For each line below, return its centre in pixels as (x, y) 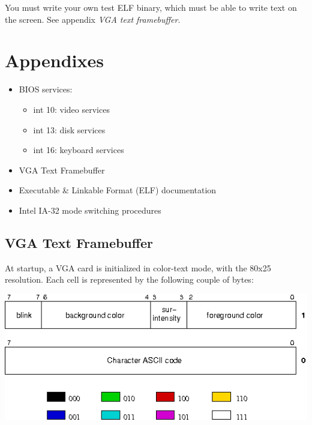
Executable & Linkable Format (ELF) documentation (118, 190)
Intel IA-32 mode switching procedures (90, 210)
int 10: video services (71, 109)
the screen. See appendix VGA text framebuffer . (93, 19)
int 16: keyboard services (79, 150)
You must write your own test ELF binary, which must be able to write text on (151, 7)
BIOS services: (46, 89)
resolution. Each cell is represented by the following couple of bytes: (129, 279)
